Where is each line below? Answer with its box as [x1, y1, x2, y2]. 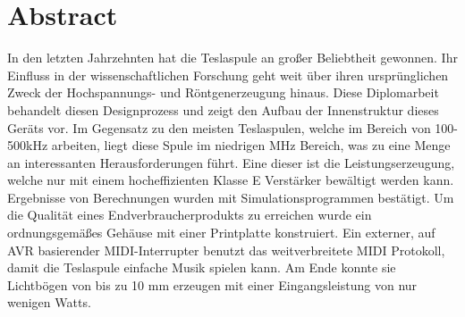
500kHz [7, 136, 48, 154]
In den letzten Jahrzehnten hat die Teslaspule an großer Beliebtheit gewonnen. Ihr [7, 48, 458, 67]
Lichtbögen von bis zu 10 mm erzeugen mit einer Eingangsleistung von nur [7, 275, 418, 294]
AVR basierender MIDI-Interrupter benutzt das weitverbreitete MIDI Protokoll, [7, 240, 445, 259]
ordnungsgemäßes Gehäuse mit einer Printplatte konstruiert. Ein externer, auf [7, 223, 435, 242]
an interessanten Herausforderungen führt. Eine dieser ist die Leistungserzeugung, [7, 153, 455, 171]
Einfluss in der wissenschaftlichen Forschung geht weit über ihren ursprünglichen [7, 65, 449, 84]
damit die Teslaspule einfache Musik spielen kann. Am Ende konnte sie [7, 258, 396, 277]
